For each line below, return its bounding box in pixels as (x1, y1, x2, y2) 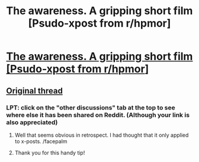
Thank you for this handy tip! (14, 149, 85, 156)
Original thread (6, 85, 63, 95)
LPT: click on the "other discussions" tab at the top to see (6, 103, 176, 111)
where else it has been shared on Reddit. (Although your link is (6, 111, 190, 119)
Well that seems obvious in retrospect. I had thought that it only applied (14, 131, 189, 138)
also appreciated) (6, 118, 58, 126)
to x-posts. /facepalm (14, 137, 68, 145)
